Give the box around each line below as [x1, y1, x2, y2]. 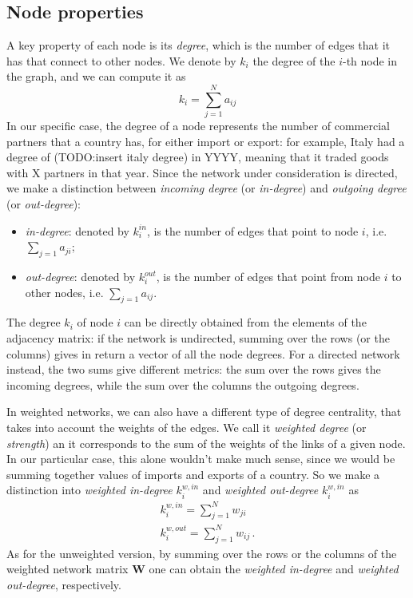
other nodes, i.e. [25, 283, 104, 300]
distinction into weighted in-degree [6, 481, 173, 498]
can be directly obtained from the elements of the [124, 314, 367, 331]
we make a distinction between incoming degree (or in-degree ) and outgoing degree [6, 180, 407, 196]
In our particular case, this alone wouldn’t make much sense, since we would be [6, 450, 395, 467]
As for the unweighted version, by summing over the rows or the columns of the [6, 545, 397, 561]
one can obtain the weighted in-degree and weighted [149, 560, 399, 577]
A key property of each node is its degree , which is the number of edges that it [6, 37, 391, 53]
